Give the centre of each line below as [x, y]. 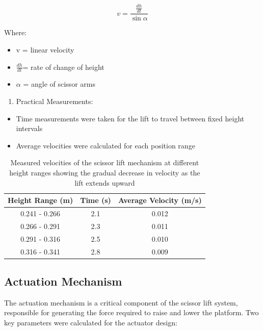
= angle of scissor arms [59, 84]
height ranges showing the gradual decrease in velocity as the [105, 172]
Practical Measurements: [55, 101]
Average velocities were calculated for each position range [106, 145]
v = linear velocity [45, 49]
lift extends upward [105, 182]
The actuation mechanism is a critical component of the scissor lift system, [121, 302]
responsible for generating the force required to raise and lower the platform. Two [131, 312]
